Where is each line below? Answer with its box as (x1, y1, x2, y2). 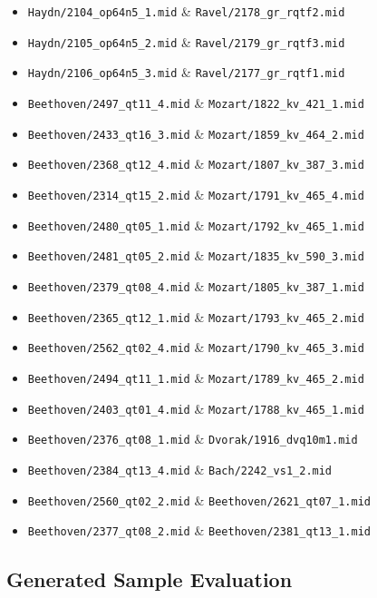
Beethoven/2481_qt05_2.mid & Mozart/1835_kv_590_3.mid (27, 246, 364, 265)
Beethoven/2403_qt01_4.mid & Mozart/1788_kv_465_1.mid (27, 398, 364, 417)
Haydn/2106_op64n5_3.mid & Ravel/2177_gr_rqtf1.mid (27, 63, 345, 82)
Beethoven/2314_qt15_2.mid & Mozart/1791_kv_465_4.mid (27, 184, 364, 203)
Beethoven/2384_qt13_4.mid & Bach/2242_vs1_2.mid (27, 459, 333, 478)
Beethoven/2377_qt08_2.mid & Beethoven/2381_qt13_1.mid (27, 521, 371, 540)
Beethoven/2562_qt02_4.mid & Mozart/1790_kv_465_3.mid (27, 338, 364, 357)
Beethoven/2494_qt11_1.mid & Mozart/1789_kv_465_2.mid (27, 368, 364, 387)
